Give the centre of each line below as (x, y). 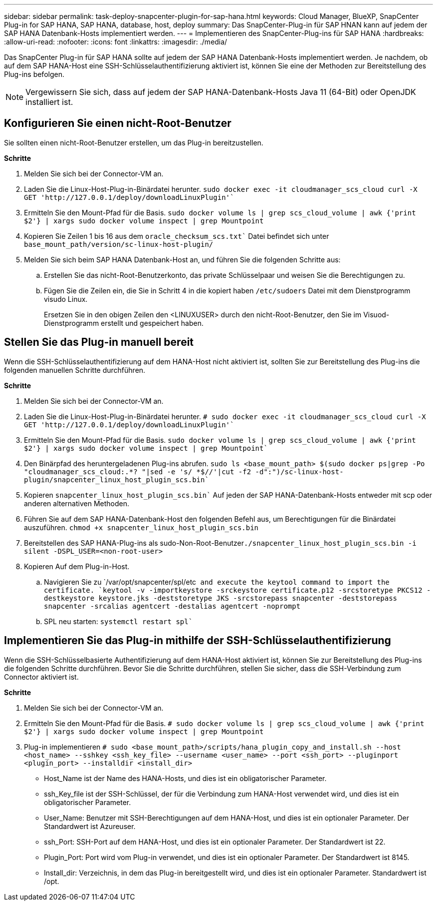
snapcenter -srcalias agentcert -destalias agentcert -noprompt (172, 606)
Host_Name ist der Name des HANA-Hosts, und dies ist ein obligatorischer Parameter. (185, 778)
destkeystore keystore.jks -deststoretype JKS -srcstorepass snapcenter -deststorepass (221, 598)
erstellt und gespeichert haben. (152, 323)
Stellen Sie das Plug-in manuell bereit (99, 342)
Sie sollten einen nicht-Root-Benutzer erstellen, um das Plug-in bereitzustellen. (134, 142)
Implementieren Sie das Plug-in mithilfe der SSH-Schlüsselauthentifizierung (198, 641)
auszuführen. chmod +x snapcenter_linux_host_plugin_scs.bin (141, 527)
